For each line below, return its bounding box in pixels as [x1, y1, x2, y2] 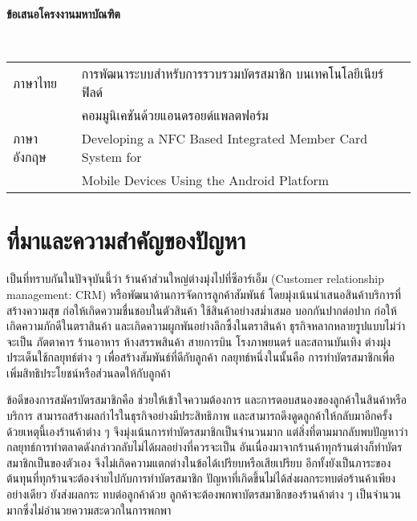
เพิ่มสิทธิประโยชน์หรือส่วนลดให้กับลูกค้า [6, 364, 171, 381]
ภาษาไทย [13, 73, 57, 92]
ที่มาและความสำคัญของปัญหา [6, 224, 246, 256]
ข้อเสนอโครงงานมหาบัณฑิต [6, 6, 120, 22]
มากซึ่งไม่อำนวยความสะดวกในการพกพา [6, 501, 172, 518]
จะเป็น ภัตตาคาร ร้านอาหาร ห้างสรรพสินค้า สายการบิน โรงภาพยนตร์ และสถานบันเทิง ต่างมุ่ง [6, 333, 391, 349]
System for [81, 147, 142, 167]
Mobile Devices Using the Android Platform [81, 171, 330, 190]
